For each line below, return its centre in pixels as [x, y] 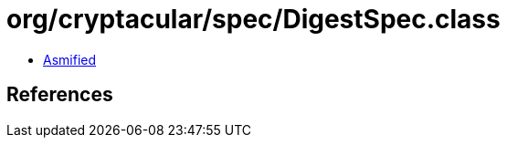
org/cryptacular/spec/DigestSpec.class [253, 19]
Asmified [70, 59]
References [60, 95]
